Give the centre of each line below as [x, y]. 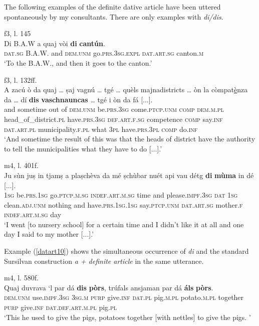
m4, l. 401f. [21, 165]
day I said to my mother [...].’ [49, 234]
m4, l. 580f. [21, 278]
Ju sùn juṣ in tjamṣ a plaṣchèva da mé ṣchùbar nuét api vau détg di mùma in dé [129, 175]
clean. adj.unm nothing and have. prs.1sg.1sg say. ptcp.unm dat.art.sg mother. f [123, 204]
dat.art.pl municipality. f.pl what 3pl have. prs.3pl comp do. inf [101, 129]
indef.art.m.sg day [33, 214]
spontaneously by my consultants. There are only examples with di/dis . [114, 16]
